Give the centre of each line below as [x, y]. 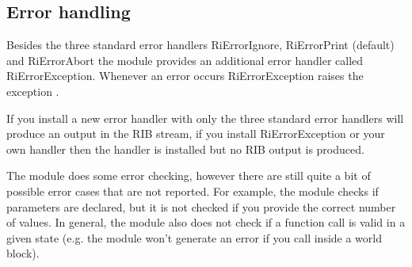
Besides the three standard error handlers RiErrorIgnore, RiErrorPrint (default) [200, 45]
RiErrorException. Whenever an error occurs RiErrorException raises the [185, 76]
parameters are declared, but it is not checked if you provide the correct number [201, 206]
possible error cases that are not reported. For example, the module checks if [193, 191]
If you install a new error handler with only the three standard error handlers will [205, 118]
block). [23, 253]
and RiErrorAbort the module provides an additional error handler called [185, 60]
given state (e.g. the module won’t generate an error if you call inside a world [194, 237]
